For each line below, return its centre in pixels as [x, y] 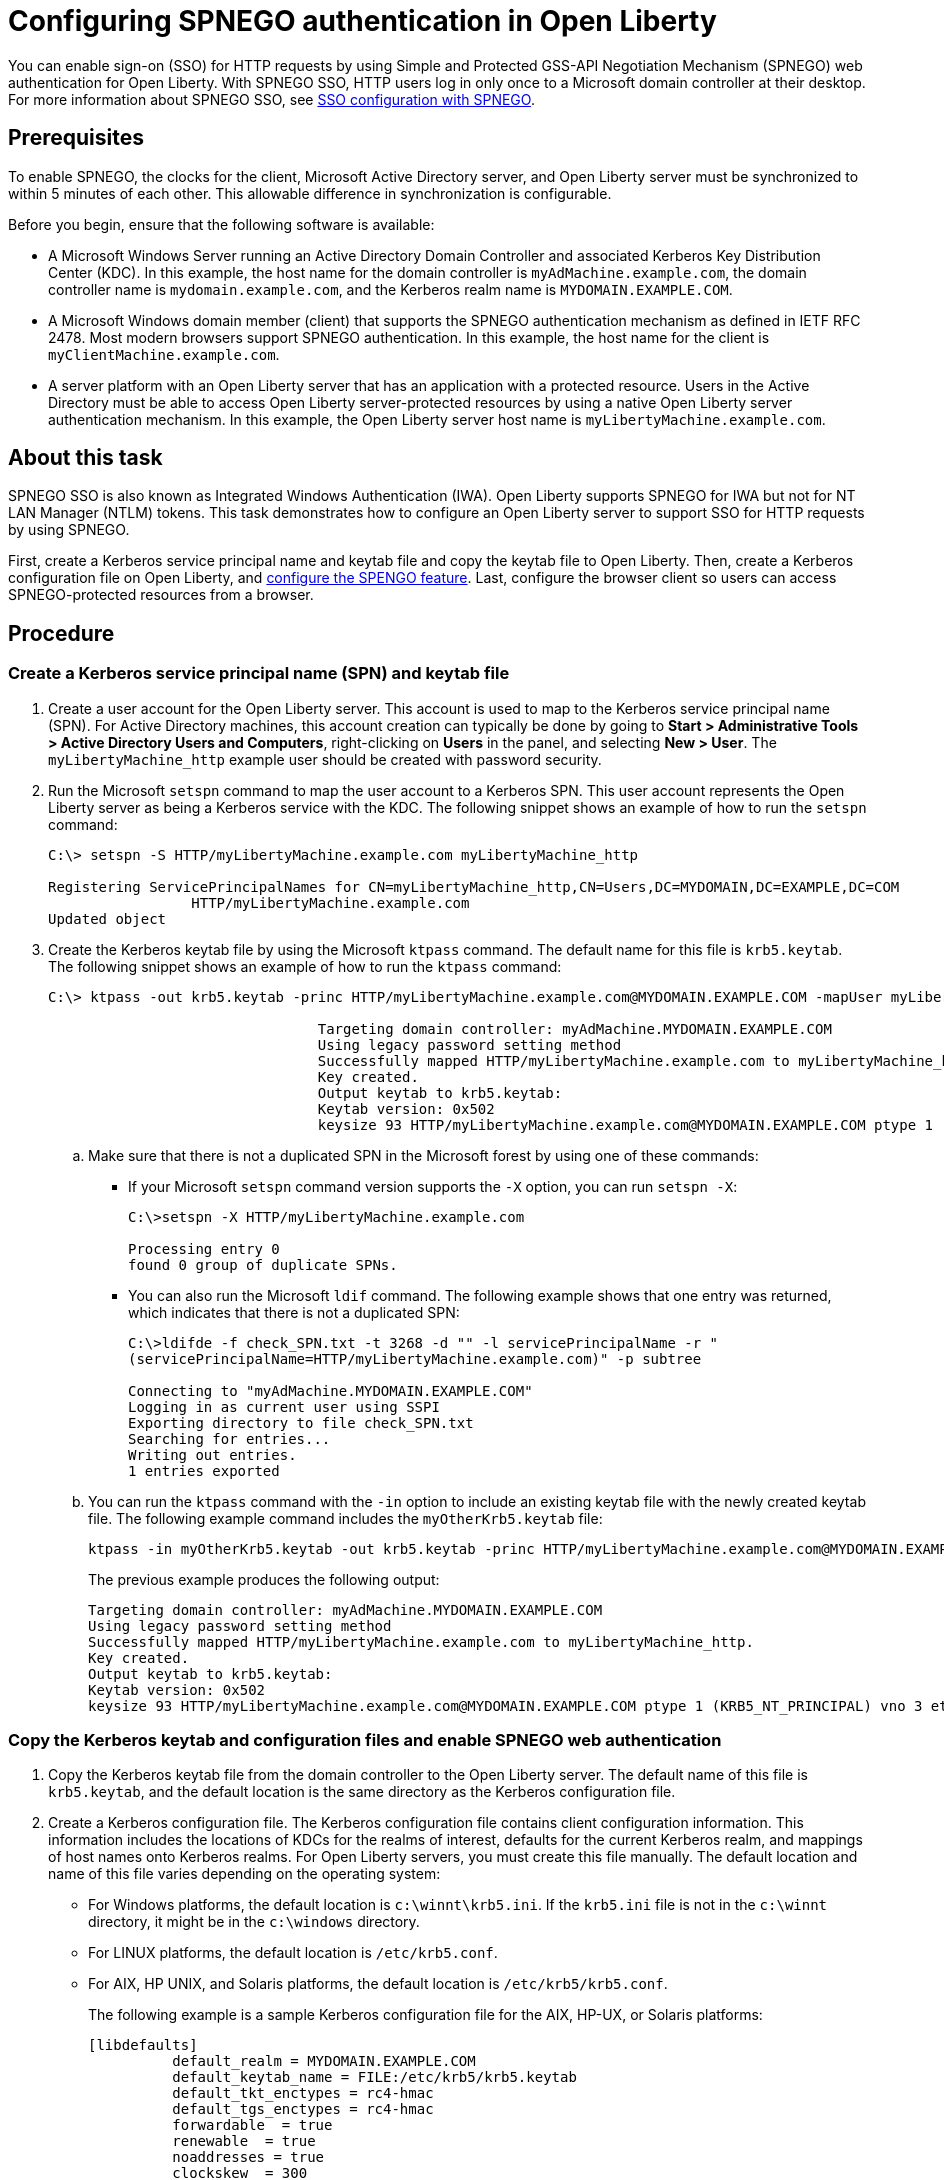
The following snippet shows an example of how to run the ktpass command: [305, 966]
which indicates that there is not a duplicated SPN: [294, 1312]
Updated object [107, 918]
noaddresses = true [248, 2157]
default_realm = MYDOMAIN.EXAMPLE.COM [324, 2061]
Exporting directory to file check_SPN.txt [301, 1422]
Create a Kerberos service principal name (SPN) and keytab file [259, 673]
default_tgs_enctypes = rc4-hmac [303, 2109]
